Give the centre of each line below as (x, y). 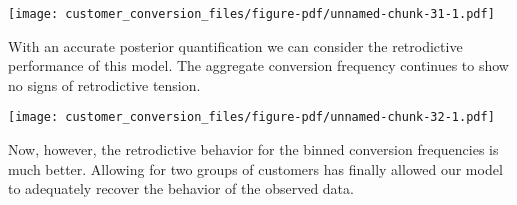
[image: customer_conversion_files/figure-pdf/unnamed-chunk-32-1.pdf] (251, 117)
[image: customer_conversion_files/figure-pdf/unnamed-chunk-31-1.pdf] (251, 14)
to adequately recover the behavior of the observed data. (181, 188)
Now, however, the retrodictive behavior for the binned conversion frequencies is (253, 149)
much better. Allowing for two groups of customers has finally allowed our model (255, 168)
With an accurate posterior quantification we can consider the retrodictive (235, 45)
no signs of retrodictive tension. (104, 84)
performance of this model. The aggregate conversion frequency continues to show (258, 65)
